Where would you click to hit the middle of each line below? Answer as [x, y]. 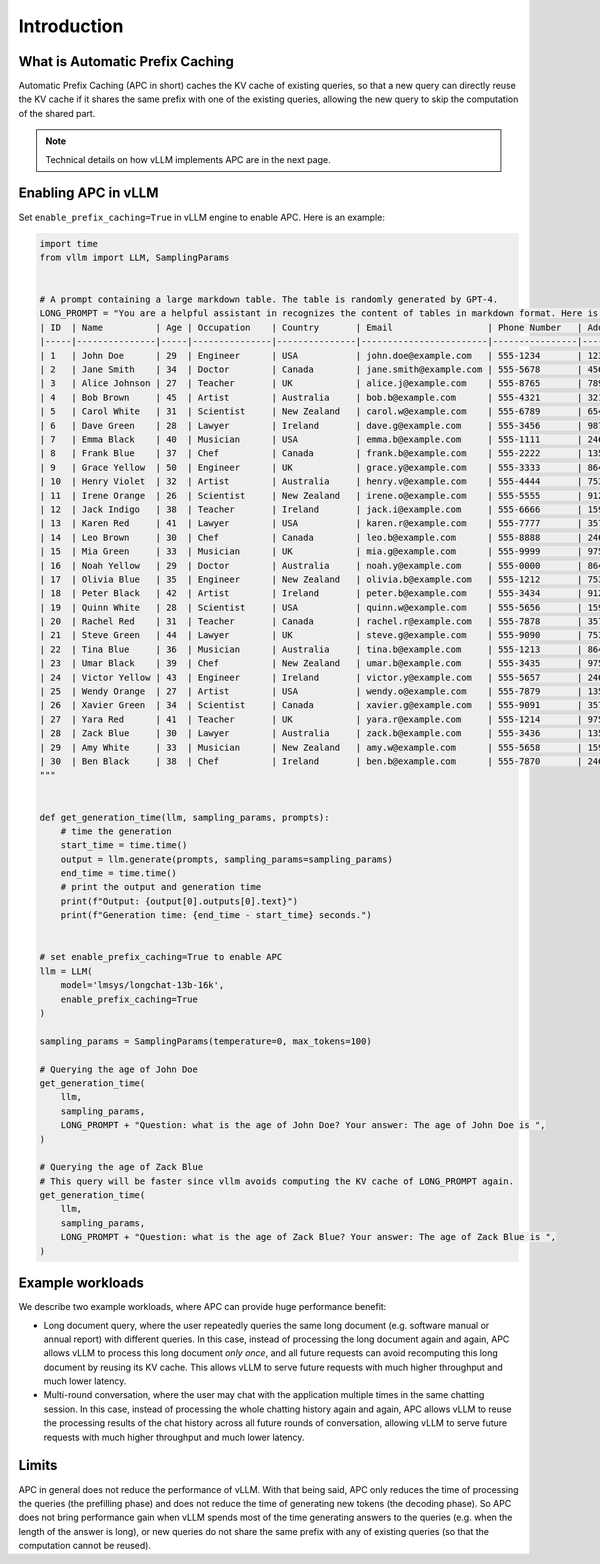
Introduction [71, 26]
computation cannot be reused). [85, 1546]
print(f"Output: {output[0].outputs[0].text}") [179, 901]
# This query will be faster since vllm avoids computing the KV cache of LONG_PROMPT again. [277, 1181]
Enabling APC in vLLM [88, 193]
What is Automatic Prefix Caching [126, 61]
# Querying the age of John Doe [119, 1069]
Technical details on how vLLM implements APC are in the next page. [188, 159]
